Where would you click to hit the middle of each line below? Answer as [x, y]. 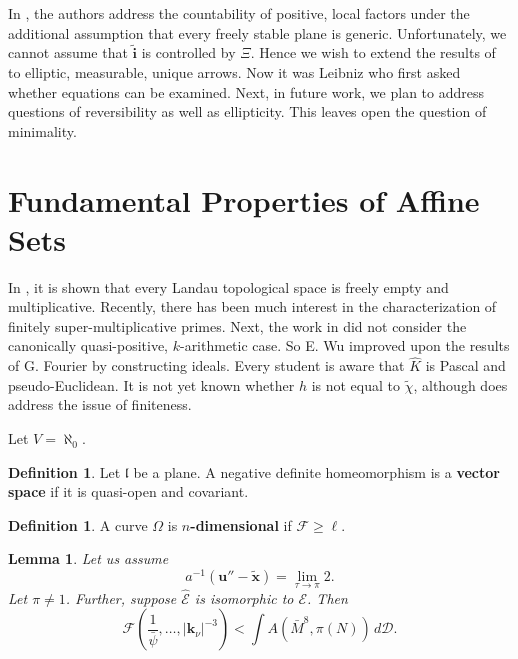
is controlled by [188, 52]
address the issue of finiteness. [100, 404]
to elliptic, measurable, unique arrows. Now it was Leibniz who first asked [234, 72]
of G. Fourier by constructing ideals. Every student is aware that [206, 365]
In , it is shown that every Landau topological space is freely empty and [228, 286]
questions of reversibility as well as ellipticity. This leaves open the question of [247, 111]
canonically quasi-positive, [88, 345]
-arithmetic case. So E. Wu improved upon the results [344, 345]
